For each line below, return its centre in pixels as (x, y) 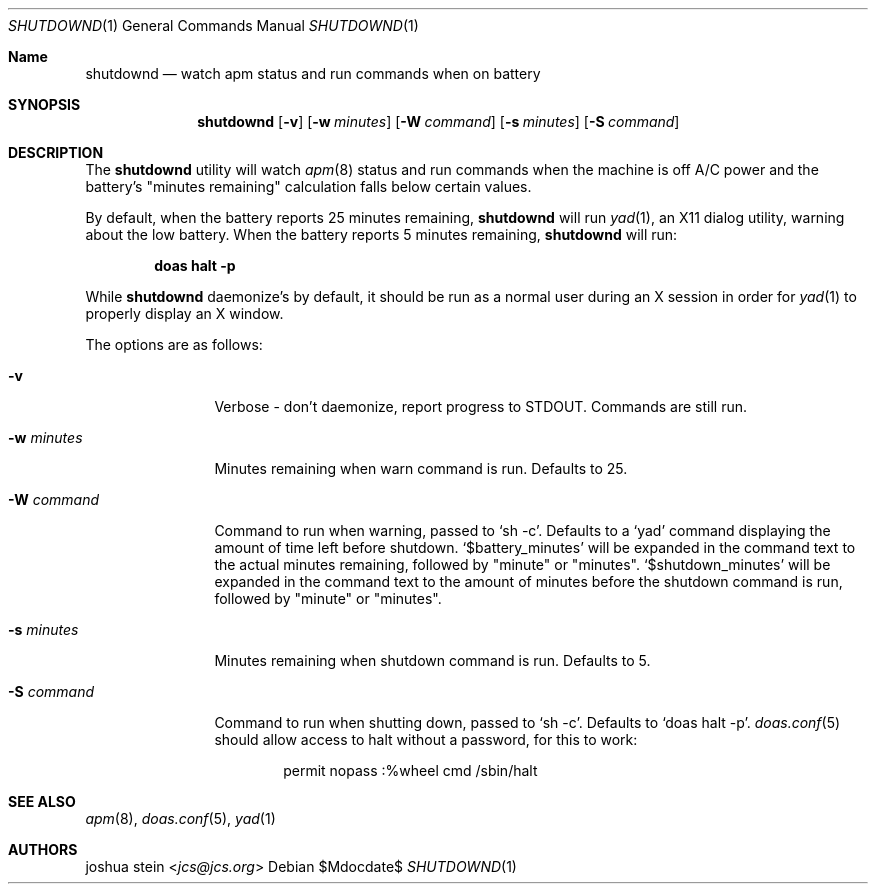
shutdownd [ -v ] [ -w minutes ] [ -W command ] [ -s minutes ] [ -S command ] (438, 121)
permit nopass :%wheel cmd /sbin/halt (410, 770)
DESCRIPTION (56, 152)
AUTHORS (43, 849)
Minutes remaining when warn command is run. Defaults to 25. (421, 468)
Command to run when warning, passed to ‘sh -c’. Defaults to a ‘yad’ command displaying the (522, 530)
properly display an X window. (184, 313)
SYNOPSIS (44, 104)
